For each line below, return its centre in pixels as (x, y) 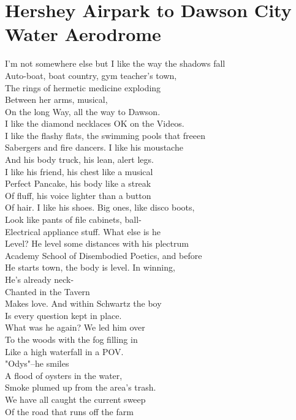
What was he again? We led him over (75, 327)
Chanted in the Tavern (47, 291)
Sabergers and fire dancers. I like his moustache (94, 147)
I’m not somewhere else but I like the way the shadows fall (115, 63)
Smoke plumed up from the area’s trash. (81, 387)
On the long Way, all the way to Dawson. (83, 111)
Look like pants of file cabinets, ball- (73, 219)
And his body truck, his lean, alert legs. (79, 159)
